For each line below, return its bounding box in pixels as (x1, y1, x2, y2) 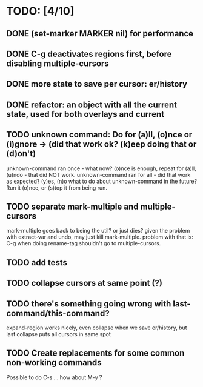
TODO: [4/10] (6, 4, 75, 18)
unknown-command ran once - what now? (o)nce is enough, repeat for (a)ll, (6, 165, 196, 172)
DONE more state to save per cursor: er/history (6, 79, 188, 89)
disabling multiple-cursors (6, 58, 109, 68)
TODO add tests (6, 257, 68, 268)
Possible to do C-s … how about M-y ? (6, 374, 102, 381)
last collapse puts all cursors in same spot (6, 330, 111, 337)
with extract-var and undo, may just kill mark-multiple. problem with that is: (6, 233, 194, 240)
